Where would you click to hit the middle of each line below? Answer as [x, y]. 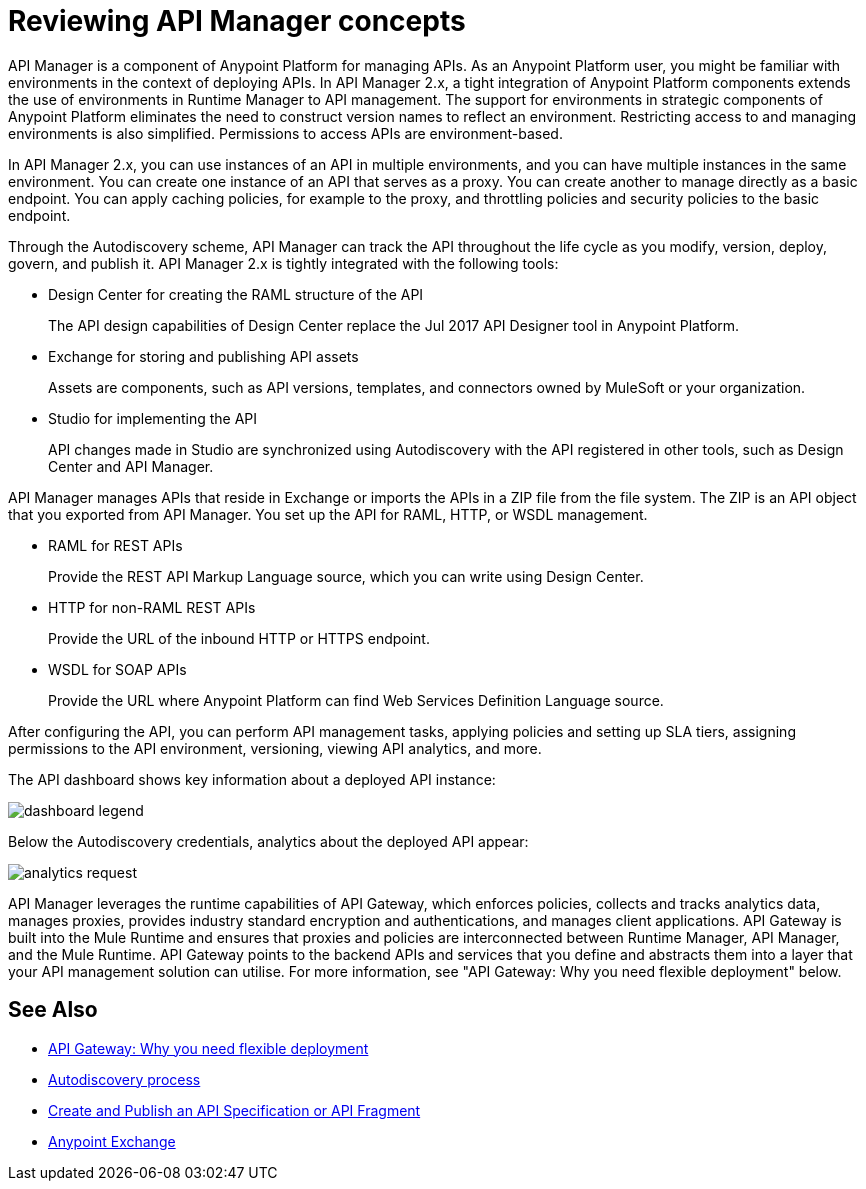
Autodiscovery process [124, 1079]
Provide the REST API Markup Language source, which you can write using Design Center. [346, 576]
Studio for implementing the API [153, 418]
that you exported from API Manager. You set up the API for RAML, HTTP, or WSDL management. [328, 514]
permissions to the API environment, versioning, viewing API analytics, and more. [275, 748]
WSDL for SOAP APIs [117, 669]
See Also [53, 1010]
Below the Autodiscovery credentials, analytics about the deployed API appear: [268, 841]
